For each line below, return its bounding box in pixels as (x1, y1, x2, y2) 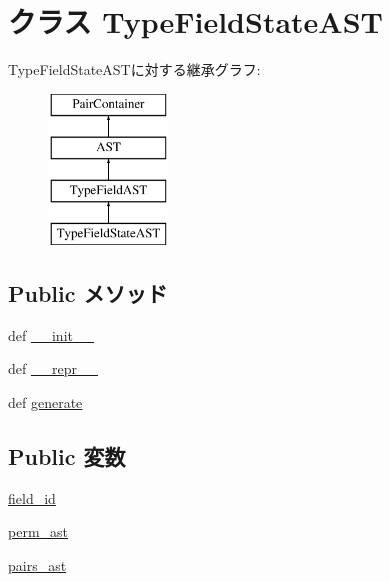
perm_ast (8, 521, 69, 542)
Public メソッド (8, 277, 168, 308)
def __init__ (8, 324, 94, 345)
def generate (8, 391, 83, 412)
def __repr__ (8, 358, 98, 379)
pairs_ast (8, 554, 67, 575)
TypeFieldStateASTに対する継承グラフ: (8, 59, 261, 80)
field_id (8, 487, 56, 508)
